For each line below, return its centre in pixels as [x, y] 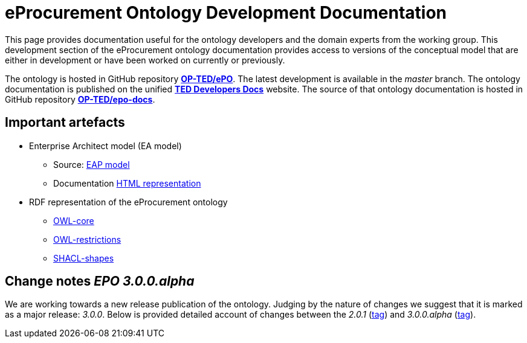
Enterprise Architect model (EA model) [105, 146]
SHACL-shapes [84, 258]
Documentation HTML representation [127, 183]
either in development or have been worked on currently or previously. [145, 60]
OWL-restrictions [87, 239]
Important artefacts [65, 123]
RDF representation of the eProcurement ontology [128, 202]
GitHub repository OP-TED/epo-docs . [80, 99]
